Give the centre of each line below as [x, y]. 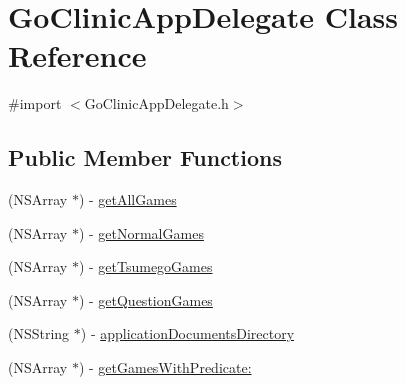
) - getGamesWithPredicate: [165, 367]
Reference [77, 55]
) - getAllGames [127, 199]
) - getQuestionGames [145, 299]
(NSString [39, 333]
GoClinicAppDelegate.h [156, 103]
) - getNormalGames [141, 232]
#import [35, 103]
